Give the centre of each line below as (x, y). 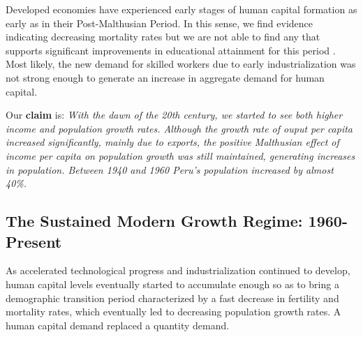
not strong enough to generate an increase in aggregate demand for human (165, 77)
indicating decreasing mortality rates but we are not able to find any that (163, 37)
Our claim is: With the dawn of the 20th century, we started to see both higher (174, 115)
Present (34, 241)
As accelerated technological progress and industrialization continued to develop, (178, 270)
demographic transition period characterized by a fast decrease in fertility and (172, 298)
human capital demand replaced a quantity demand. (118, 325)
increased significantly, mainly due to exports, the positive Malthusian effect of (172, 142)
